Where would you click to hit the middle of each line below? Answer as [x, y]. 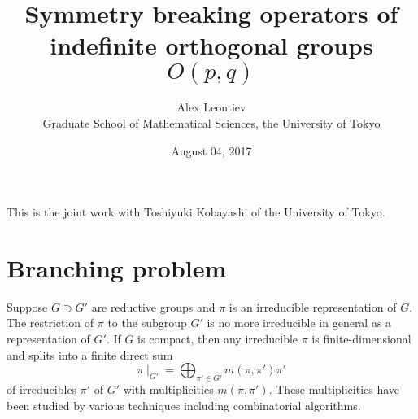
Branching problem [117, 267]
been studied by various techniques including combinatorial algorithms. [184, 405]
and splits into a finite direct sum [90, 354]
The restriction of [50, 323]
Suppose [27, 306]
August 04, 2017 [211, 150]
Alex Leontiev [211, 107]
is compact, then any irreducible [218, 338]
